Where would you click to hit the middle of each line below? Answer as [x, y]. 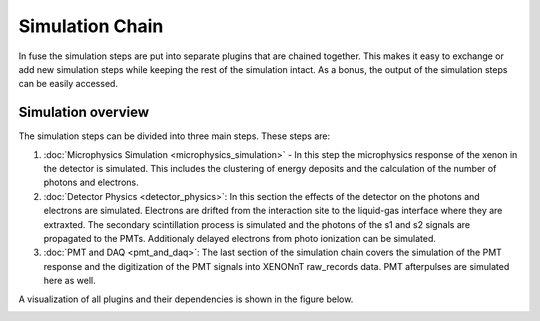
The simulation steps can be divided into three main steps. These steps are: [174, 136]
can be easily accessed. [68, 84]
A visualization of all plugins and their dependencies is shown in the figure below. [186, 299]
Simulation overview [84, 112]
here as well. [69, 281]
